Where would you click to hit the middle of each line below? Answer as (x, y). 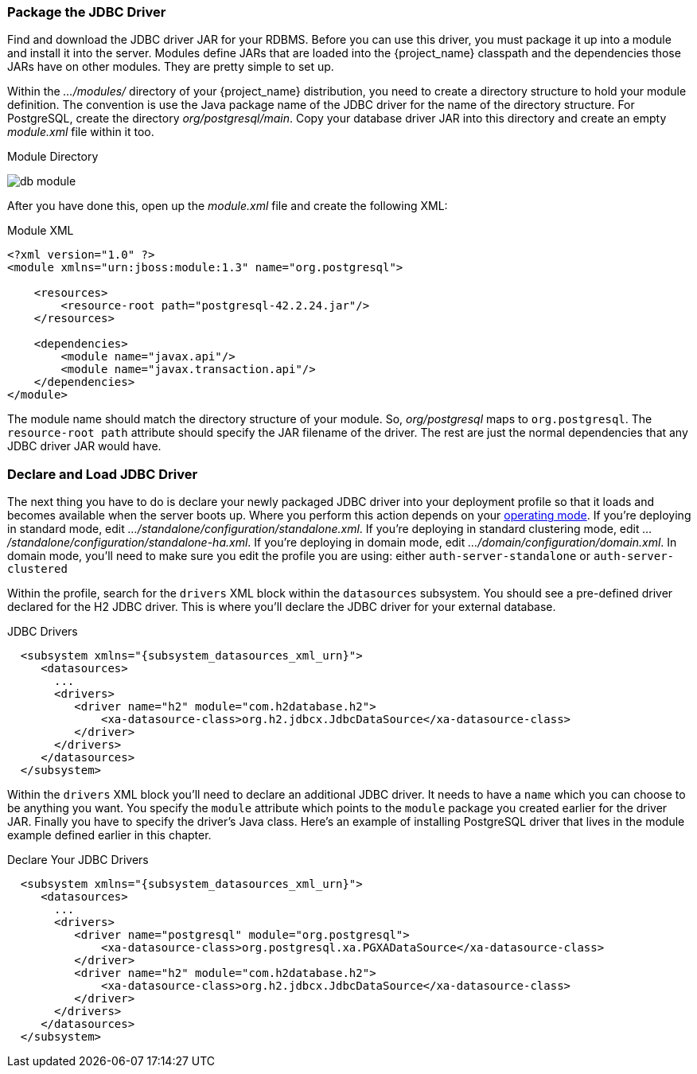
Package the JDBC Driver (87, 12)
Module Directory (53, 157)
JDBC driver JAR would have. (84, 446)
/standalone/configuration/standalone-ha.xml (128, 543)
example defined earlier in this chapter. (109, 835)
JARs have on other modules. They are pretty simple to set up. (171, 67)
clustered (37, 569)
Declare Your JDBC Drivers (78, 860)
